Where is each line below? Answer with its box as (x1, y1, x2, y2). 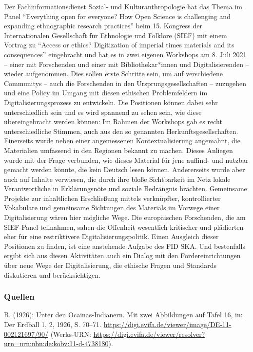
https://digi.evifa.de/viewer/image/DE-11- (103, 319, 232, 330)
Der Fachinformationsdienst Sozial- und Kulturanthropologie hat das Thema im (4, 1, 242, 11)
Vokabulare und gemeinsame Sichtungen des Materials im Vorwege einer (4, 202, 220, 213)
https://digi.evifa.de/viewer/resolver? (93, 329, 205, 339)
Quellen (4, 290, 35, 303)
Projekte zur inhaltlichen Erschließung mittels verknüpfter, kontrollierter (4, 193, 221, 203)
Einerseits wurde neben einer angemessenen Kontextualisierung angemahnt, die (4, 135, 240, 146)
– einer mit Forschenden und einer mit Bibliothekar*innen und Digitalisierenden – (4, 59, 249, 69)
